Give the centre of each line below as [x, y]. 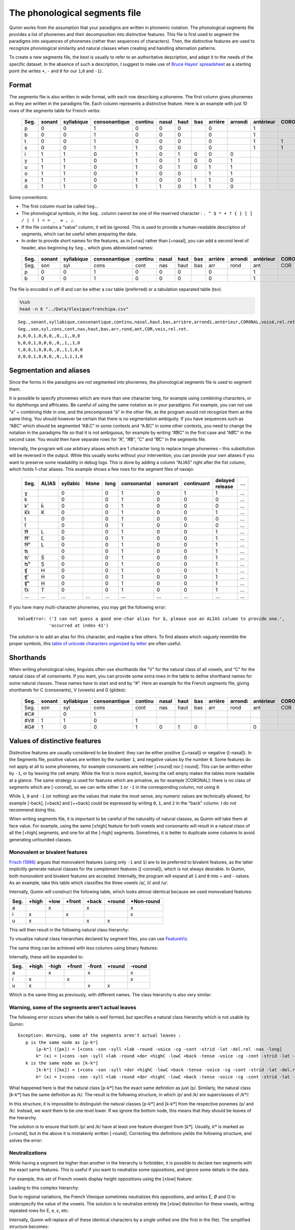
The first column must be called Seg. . [60, 206]
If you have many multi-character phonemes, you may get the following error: [88, 607]
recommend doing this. [32, 810]
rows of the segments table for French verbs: [55, 110]
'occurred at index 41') [79, 626]
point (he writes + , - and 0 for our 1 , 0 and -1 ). [56, 71]
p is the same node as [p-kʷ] [62, 1042]
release [224, 487]
